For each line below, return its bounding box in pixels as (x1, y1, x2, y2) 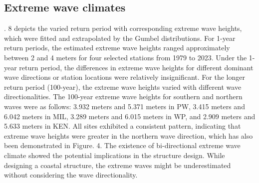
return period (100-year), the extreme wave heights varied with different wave (4, 81, 242, 92)
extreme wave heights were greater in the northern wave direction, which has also (4, 130, 253, 141)
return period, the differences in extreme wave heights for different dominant (19, 62, 254, 72)
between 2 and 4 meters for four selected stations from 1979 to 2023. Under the (4, 52, 247, 62)
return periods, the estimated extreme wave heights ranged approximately (4, 42, 230, 53)
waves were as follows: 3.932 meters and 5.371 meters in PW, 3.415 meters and (4, 101, 245, 111)
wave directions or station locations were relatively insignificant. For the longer (4, 72, 245, 82)
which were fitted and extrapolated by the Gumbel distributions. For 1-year (4, 32, 236, 43)
